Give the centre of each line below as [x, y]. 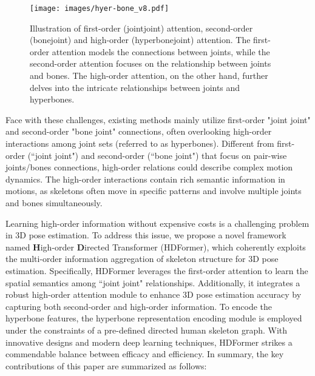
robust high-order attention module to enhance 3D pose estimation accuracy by [154, 294]
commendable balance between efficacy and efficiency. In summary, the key [145, 354]
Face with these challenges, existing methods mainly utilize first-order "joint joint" [158, 119]
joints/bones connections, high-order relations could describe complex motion [149, 167]
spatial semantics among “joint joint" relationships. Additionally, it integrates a [153, 282]
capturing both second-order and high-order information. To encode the [139, 306]
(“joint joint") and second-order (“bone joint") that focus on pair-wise [157, 155]
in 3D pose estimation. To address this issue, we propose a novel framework [146, 235]
